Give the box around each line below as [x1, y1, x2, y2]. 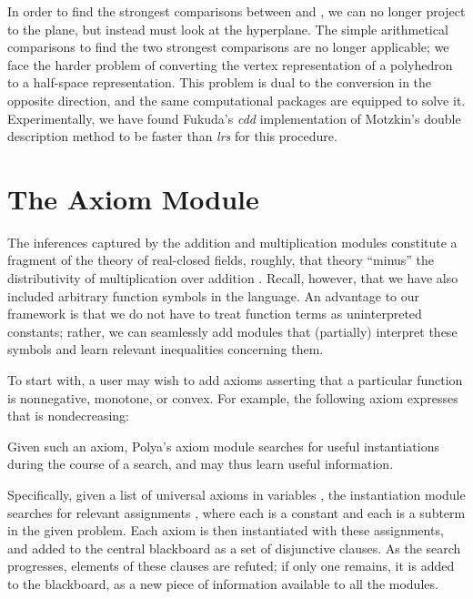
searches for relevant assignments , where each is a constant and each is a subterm [7, 503, 466, 522]
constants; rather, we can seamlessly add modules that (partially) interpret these [7, 321, 458, 340]
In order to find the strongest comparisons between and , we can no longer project [7, 2, 466, 20]
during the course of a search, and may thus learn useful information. [7, 454, 394, 473]
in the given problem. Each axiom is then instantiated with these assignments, [7, 521, 444, 540]
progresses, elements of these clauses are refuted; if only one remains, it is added [7, 556, 455, 575]
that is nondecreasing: [7, 406, 129, 425]
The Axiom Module [7, 179, 259, 217]
